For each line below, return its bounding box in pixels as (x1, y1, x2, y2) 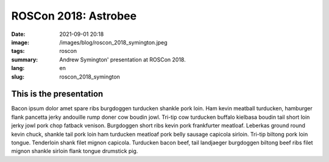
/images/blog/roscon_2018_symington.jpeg (59, 38, 168, 46)
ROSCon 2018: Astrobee (11, 9, 137, 23)
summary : (11, 55, 38, 63)
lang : (11, 65, 25, 72)
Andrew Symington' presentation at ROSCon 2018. (59, 55, 186, 63)
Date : (11, 30, 26, 38)
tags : (11, 48, 25, 55)
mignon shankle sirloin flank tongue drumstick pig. (11, 147, 138, 155)
